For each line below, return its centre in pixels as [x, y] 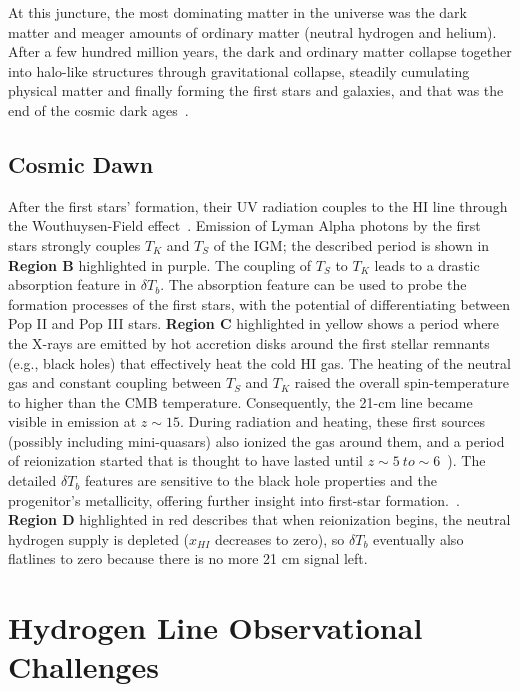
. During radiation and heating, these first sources [332, 421]
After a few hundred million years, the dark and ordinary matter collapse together [260, 51]
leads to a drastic [427, 264]
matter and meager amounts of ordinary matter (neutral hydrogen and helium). [252, 31]
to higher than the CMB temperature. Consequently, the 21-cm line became [240, 401]
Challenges [83, 666]
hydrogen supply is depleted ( [99, 538]
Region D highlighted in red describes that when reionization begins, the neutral [259, 519]
